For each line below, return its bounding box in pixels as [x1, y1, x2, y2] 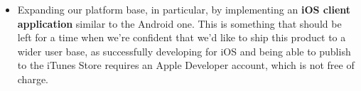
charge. [17, 71, 49, 86]
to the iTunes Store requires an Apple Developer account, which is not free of [17, 58, 355, 73]
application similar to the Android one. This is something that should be [17, 16, 342, 31]
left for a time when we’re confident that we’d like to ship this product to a [17, 30, 346, 45]
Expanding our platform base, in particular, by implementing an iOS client [17, 2, 351, 16]
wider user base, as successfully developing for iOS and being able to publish [17, 43, 351, 58]
